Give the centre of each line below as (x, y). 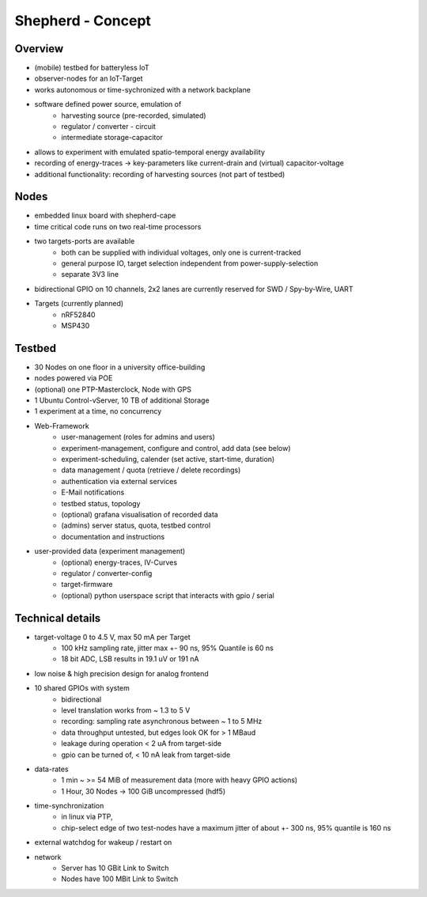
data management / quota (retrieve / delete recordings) (151, 470)
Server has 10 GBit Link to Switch (115, 868)
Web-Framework (62, 426)
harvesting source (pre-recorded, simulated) (134, 115)
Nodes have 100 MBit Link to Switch (120, 879)
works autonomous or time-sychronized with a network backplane (142, 89)
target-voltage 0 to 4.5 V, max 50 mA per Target (113, 637)
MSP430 (76, 325)
